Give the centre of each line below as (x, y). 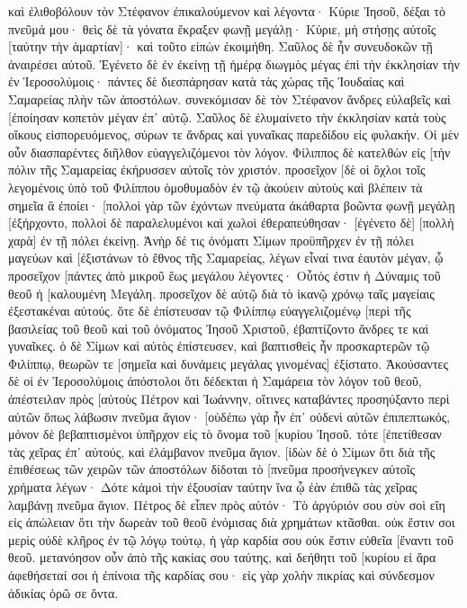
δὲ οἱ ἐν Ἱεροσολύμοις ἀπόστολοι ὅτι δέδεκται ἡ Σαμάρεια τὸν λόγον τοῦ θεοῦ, (215, 381)
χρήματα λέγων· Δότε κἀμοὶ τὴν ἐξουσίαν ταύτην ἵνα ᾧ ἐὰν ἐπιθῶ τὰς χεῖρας (213, 487)
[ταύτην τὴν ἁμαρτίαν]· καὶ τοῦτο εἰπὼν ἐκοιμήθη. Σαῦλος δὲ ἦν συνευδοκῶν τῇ (220, 46)
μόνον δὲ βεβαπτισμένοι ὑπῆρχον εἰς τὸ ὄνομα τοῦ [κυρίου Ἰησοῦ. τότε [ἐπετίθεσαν (225, 434)
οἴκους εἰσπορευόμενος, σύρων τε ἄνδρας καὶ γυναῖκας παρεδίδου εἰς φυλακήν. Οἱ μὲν (233, 134)
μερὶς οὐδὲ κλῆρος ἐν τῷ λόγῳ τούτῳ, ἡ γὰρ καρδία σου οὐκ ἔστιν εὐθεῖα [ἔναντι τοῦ (231, 539)
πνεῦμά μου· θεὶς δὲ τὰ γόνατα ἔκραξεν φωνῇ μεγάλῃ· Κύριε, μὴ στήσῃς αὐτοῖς (222, 28)
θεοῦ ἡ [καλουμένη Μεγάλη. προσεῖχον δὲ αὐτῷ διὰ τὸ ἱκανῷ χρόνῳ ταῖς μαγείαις (221, 293)
